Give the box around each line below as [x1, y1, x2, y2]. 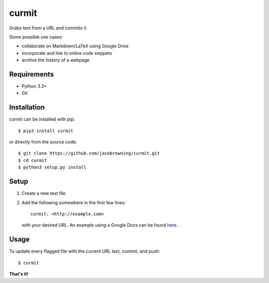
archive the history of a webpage [21, 57, 90, 63]
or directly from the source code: [9, 139, 77, 145]
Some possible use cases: [9, 34, 63, 40]
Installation [9, 103, 45, 112]
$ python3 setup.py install [18, 164, 87, 170]
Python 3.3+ [21, 83, 47, 89]
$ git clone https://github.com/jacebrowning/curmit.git [18, 150, 160, 156]
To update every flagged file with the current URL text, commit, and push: [9, 248, 160, 254]
